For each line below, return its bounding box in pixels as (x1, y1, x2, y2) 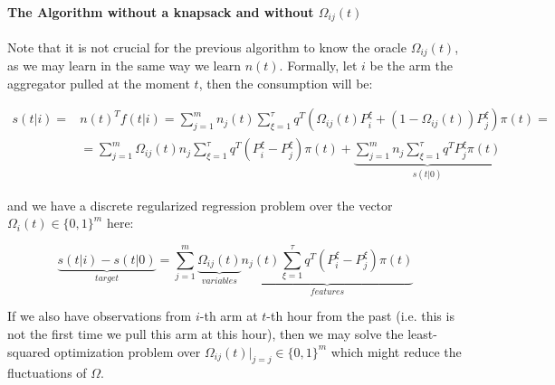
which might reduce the (330, 342, 462, 361)
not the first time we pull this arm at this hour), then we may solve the (7, 324, 404, 343)
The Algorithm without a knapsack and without (7, 2, 314, 21)
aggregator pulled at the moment (7, 73, 190, 92)
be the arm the (369, 56, 453, 75)
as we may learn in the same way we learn (7, 56, 241, 75)
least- (407, 324, 437, 343)
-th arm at (199, 306, 258, 325)
